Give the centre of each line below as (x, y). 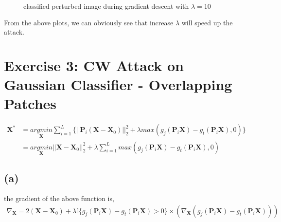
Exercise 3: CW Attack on (94, 65)
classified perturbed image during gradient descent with (106, 6)
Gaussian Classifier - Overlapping (118, 84)
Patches (30, 103)
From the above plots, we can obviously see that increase (89, 22)
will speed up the (207, 22)
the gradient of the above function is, (59, 198)
